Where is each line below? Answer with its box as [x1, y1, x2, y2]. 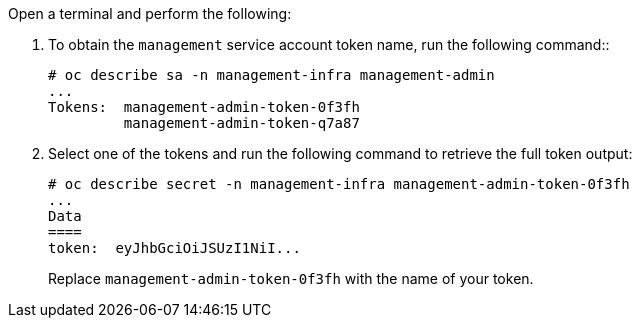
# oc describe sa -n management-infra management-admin [48, 67, 495, 83]
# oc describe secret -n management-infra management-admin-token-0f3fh [48, 176, 630, 192]
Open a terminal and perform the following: [8, 5, 292, 22]
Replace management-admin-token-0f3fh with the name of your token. [48, 270, 534, 287]
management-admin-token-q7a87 [123, 115, 360, 131]
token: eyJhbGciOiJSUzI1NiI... [48, 240, 301, 256]
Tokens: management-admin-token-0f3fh [48, 99, 360, 115]
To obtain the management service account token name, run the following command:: [48, 36, 610, 53]
